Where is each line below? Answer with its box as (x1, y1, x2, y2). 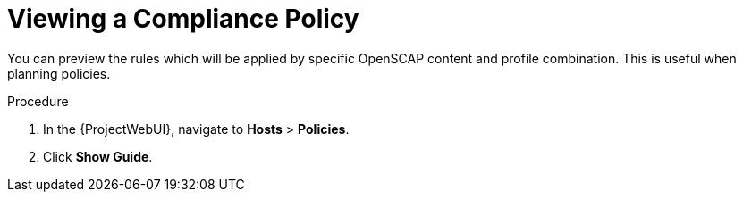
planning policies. (7, 65, 111, 81)
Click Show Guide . (43, 148, 153, 164)
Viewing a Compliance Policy (7, 4, 359, 34)
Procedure (7, 93, 69, 109)
